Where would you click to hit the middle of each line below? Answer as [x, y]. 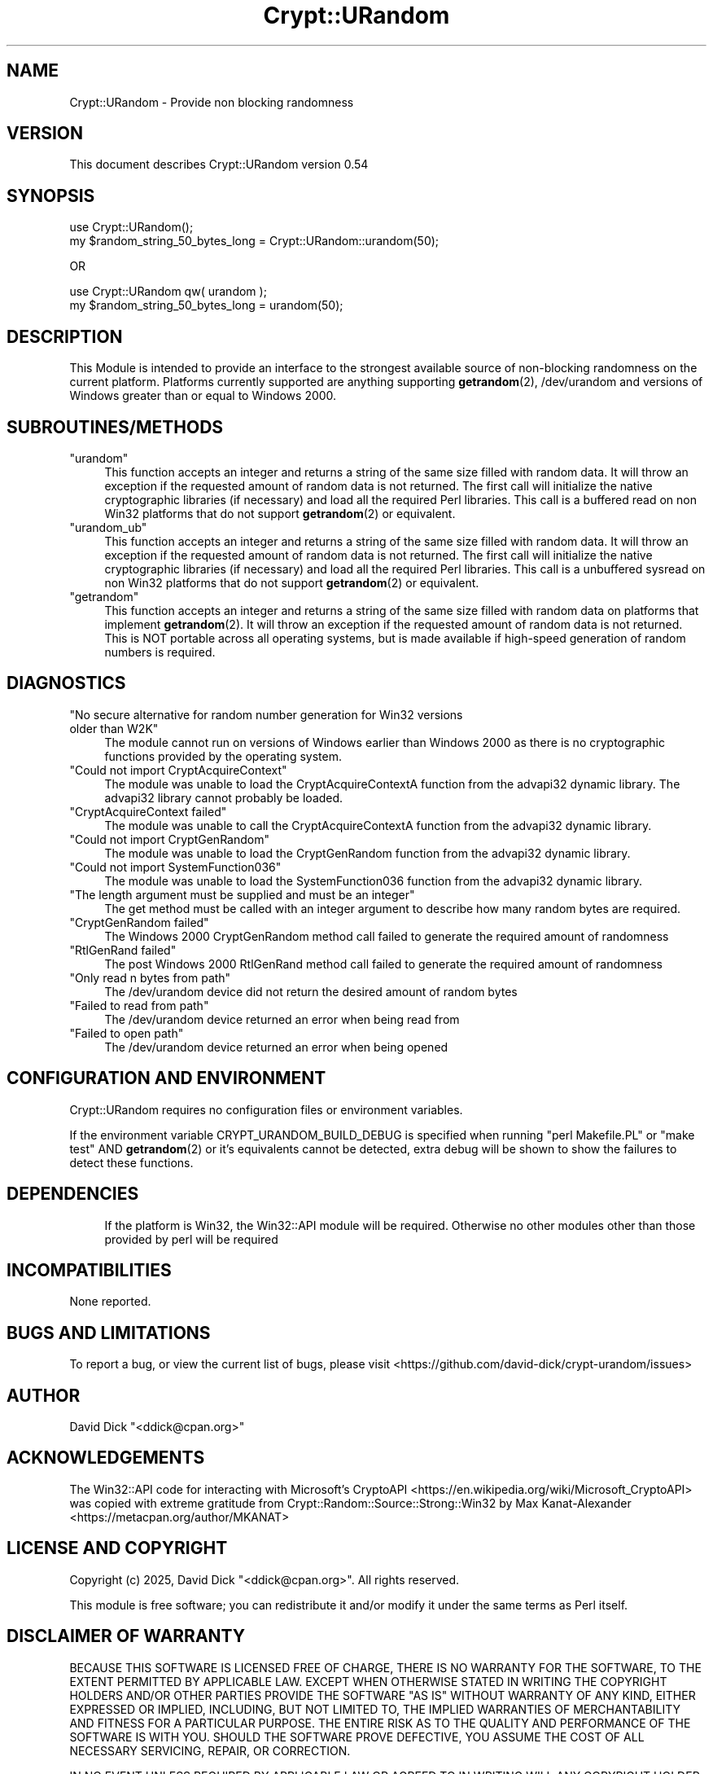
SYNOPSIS [51, 195]
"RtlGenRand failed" [123, 950]
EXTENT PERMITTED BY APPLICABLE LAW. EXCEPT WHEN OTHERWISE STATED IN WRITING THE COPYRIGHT [368, 1681]
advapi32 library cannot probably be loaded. [224, 797]
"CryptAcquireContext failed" [148, 811]
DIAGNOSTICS [66, 683]
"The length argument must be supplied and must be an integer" [242, 894]
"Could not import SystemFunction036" [175, 867]
